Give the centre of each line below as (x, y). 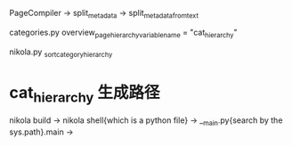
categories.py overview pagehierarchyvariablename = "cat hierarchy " (123, 33)
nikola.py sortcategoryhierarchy (61, 53)
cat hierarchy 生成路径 (85, 94)
